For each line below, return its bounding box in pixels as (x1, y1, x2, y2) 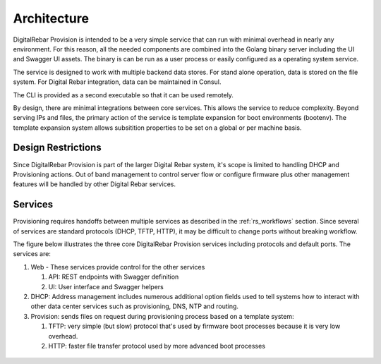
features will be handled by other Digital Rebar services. (13, 180, 176, 188)
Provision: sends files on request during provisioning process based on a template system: (30, 312, 294, 320)
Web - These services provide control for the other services (30, 262, 205, 271)
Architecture (13, 11, 90, 26)
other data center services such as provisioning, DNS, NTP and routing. (30, 302, 239, 310)
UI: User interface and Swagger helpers (48, 282, 164, 291)
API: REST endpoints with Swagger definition (48, 272, 179, 281)
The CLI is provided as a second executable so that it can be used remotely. (13, 90, 234, 99)
